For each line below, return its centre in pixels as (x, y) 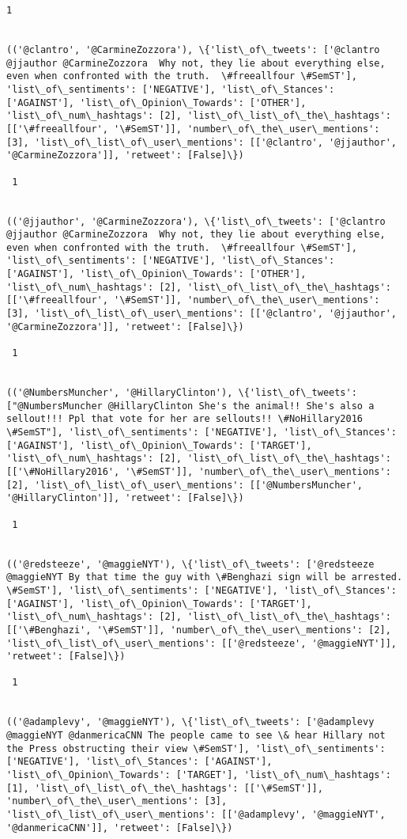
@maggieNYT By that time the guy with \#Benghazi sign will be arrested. (205, 577)
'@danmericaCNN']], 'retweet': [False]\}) (120, 828)
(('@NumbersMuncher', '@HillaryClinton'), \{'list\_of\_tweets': (182, 393)
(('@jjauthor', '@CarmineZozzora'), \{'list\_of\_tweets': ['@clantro (196, 221)
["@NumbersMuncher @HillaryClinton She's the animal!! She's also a (190, 406)
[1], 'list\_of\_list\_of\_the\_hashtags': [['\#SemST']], (165, 788)
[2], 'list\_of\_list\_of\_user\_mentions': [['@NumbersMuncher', (185, 485)
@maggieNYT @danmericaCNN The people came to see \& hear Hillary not (196, 736)
